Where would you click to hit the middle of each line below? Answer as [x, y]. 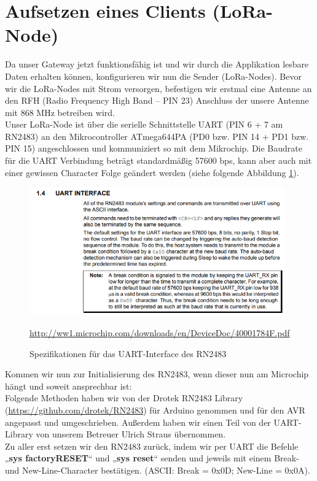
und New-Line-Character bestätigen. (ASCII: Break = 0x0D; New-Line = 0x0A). [158, 470]
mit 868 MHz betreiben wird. [60, 112]
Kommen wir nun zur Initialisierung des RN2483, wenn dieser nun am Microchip [157, 374]
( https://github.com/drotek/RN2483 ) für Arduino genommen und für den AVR [155, 410]
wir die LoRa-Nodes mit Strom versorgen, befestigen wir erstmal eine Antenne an [158, 88]
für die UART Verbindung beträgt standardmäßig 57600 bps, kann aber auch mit [158, 160]
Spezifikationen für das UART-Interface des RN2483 [128, 353]
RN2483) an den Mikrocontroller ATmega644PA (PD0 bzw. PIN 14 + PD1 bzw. [157, 136]
